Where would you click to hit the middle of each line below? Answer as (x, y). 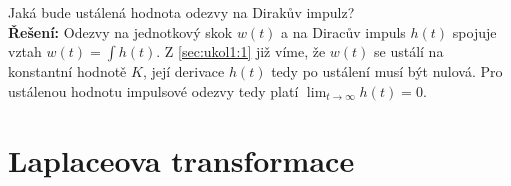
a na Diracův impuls (343, 31)
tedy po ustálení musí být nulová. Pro (387, 71)
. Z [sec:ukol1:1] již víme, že (241, 51)
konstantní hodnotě (67, 71)
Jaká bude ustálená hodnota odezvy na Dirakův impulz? (181, 12)
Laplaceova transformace (181, 159)
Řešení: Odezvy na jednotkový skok (120, 31)
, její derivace (183, 71)
